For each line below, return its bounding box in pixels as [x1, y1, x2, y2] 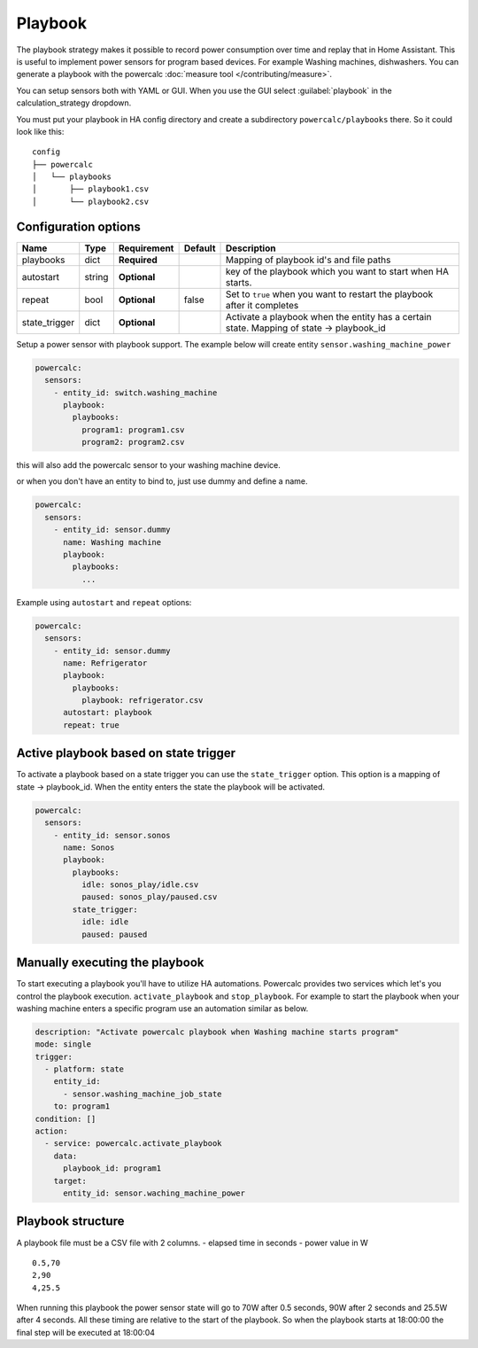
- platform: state [44, 1064, 124, 1074]
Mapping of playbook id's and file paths [226, 253, 391, 266]
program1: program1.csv [81, 425, 185, 434]
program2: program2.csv [81, 437, 185, 448]
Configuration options [16, 219, 142, 234]
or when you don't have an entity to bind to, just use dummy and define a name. [16, 476, 308, 487]
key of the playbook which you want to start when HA [226, 265, 449, 277]
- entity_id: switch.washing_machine [53, 387, 218, 398]
